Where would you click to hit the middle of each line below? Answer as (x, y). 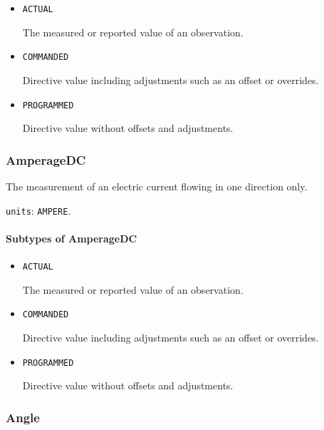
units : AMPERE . (38, 210)
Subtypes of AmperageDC (72, 238)
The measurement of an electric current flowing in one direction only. (157, 186)
